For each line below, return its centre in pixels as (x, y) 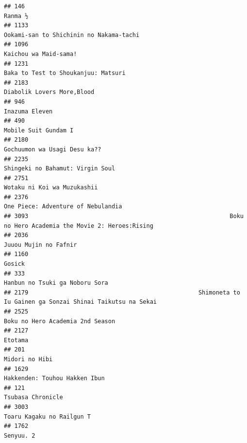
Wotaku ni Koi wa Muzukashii (51, 188)
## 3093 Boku (124, 216)
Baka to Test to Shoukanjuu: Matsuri (65, 73)
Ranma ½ (16, 16)
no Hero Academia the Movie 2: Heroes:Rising (79, 226)
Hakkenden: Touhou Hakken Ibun (54, 378)
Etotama (16, 340)
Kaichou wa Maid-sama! (41, 54)
